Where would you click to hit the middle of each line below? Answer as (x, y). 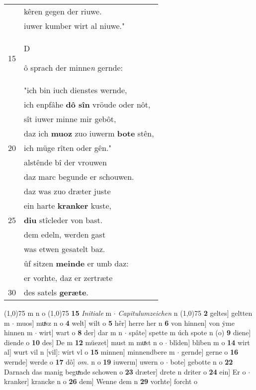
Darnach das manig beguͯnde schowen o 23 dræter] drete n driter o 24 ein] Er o (125, 371)
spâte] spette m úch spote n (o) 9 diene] (190, 332)
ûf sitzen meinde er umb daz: (76, 263)
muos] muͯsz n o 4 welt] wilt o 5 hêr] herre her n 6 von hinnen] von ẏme (125, 323)
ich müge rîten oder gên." (68, 148)
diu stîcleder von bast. (63, 220)
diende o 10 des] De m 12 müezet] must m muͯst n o (84, 342)
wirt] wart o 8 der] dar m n (81, 332)
